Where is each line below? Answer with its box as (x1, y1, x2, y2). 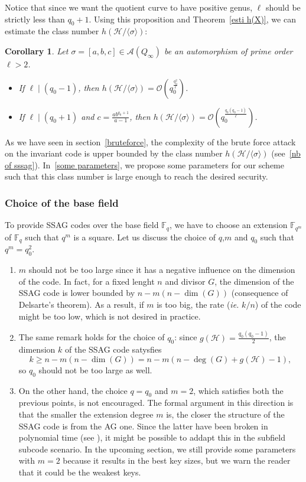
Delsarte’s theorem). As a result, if (18, 298, 144, 310)
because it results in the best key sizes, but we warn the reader (63, 454, 291, 467)
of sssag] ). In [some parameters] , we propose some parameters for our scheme (5, 158, 284, 171)
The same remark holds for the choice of (18, 331, 165, 343)
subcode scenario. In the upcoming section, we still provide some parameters (18, 442, 296, 455)
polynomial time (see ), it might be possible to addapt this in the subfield (18, 431, 285, 444)
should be (265, 1, 301, 13)
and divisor (165, 275, 206, 287)
